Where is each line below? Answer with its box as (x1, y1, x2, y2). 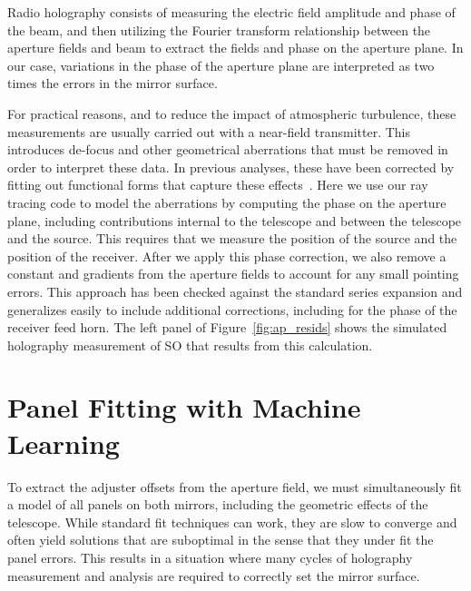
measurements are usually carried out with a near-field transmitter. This (7, 122, 410, 141)
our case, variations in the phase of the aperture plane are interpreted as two (7, 55, 435, 74)
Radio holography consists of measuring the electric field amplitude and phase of (7, 3, 456, 21)
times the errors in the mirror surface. (7, 74, 218, 93)
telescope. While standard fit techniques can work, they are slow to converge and (7, 512, 457, 531)
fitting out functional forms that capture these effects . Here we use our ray (7, 175, 428, 194)
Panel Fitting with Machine (7, 389, 361, 426)
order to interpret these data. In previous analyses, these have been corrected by (7, 157, 455, 176)
